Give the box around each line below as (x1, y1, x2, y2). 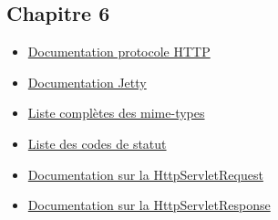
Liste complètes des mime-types (27, 103, 205, 122)
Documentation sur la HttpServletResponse (27, 195, 271, 215)
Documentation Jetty (27, 72, 147, 91)
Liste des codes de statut (27, 133, 167, 152)
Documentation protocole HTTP (27, 42, 211, 61)
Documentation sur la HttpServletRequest (27, 164, 263, 183)
